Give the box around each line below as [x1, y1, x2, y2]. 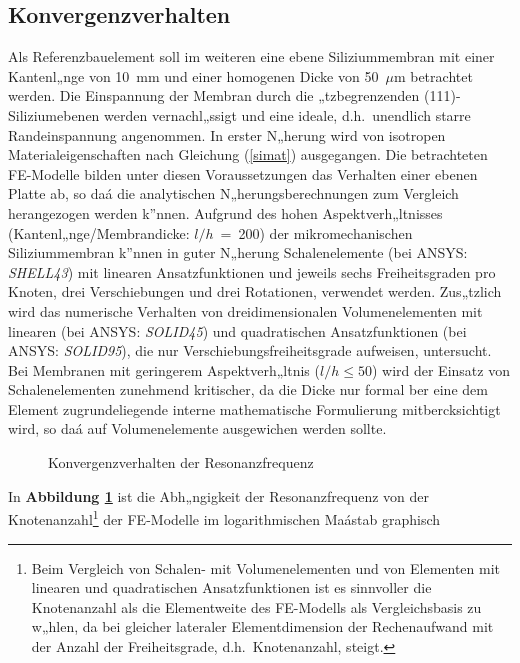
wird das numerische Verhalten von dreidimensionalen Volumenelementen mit [8, 300, 483, 321]
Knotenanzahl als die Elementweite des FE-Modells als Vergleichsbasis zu [31, 596, 482, 617]
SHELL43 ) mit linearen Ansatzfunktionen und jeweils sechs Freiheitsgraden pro [8, 261, 496, 282]
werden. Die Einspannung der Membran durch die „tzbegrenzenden [8, 85, 420, 106]
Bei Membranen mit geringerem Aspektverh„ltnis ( [8, 359, 320, 380]
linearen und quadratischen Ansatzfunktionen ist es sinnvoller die [31, 577, 432, 598]
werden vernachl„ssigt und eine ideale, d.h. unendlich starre [104, 104, 471, 125]
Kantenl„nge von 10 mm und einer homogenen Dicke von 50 [8, 65, 379, 86]
